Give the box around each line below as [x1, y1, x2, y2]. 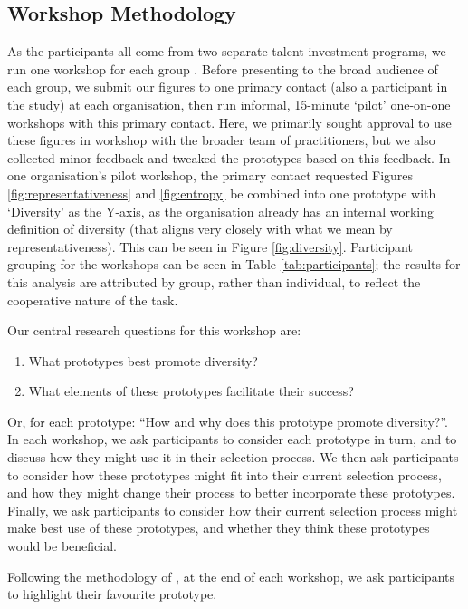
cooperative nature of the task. [7, 290, 178, 309]
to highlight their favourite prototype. [7, 585, 217, 604]
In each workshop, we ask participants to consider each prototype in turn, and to [7, 430, 457, 449]
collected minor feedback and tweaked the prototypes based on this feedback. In [7, 148, 451, 167]
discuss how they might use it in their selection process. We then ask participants [7, 448, 459, 467]
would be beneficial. [7, 536, 117, 556]
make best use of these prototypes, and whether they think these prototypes [7, 518, 430, 537]
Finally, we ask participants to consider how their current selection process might [7, 500, 458, 519]
